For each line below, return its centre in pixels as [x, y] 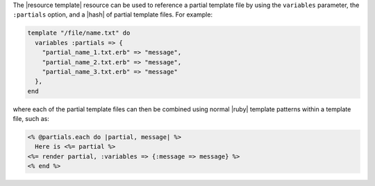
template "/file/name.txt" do [79, 33]
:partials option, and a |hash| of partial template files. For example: [113, 15]
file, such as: [31, 119]
